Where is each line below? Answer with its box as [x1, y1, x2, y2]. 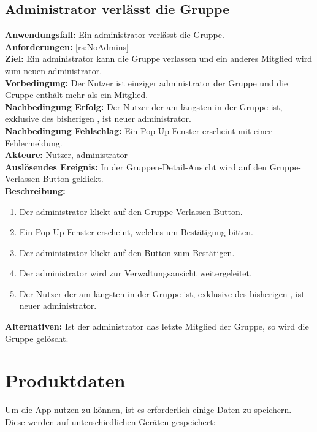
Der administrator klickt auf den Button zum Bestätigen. [19, 246, 235, 259]
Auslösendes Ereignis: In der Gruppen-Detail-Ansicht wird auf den [5, 160, 267, 173]
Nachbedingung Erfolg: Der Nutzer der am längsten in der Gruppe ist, [5, 100, 283, 113]
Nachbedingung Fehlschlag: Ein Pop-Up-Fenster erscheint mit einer [5, 124, 272, 137]
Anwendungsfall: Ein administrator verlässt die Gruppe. [5, 28, 224, 41]
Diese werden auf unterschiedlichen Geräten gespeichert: [5, 415, 216, 428]
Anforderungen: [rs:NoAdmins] [5, 40, 129, 53]
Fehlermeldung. [5, 136, 63, 149]
